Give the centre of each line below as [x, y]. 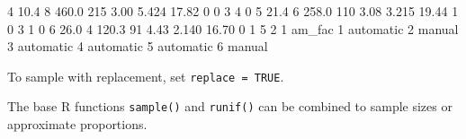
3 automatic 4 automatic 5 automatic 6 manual [138, 46]
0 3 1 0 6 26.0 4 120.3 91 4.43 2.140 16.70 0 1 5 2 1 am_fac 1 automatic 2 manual [233, 28]
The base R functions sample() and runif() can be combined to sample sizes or [230, 106]
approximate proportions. [77, 124]
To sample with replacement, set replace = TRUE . [146, 76]
